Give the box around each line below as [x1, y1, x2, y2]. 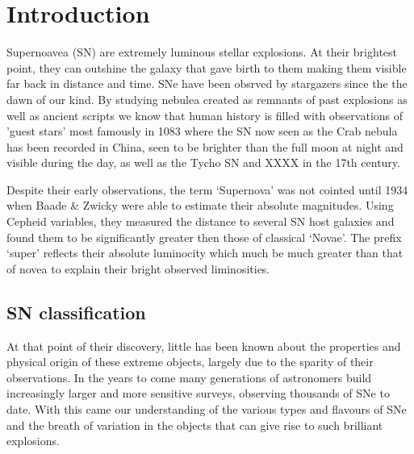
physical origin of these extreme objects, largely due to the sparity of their [6, 353, 374, 370]
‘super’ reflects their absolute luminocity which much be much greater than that [6, 244, 404, 261]
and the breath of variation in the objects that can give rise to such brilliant [6, 416, 383, 433]
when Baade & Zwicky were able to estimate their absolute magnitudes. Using [6, 197, 394, 214]
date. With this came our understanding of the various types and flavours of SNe [6, 401, 407, 418]
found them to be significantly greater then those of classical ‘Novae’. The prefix [6, 228, 402, 245]
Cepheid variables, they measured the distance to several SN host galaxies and [6, 213, 395, 230]
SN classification [6, 299, 146, 324]
